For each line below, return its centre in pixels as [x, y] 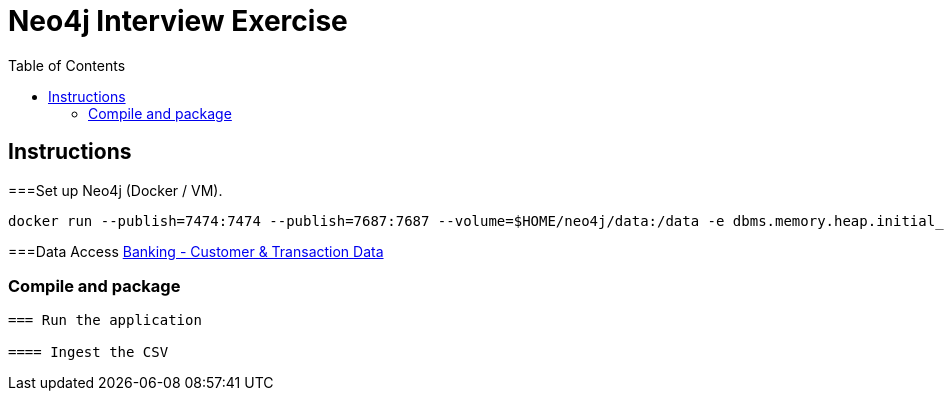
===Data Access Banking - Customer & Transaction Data [196, 251]
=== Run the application [105, 320]
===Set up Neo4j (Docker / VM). [115, 190]
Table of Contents [67, 65]
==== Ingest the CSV [88, 352]
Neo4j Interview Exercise [178, 21]
